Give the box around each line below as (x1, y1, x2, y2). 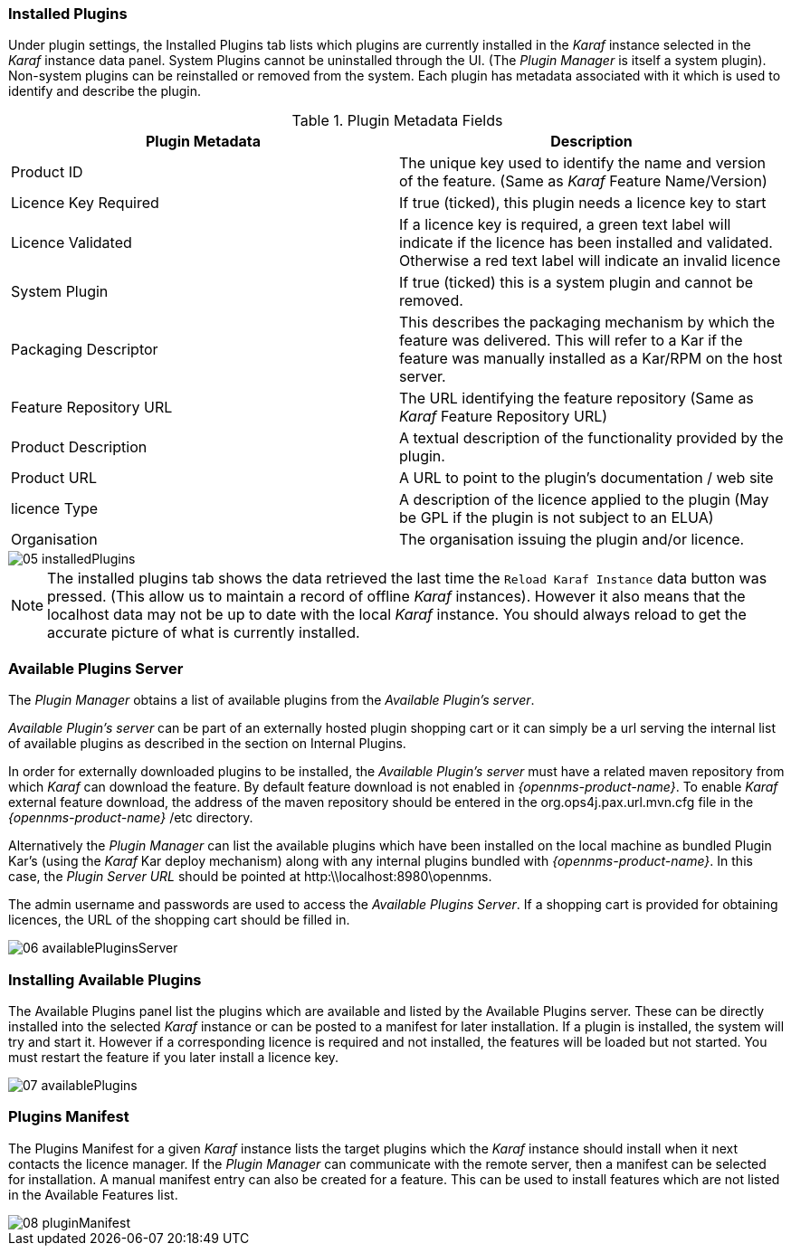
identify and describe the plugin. (8, 83, 202, 100)
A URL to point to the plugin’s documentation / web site (399, 469, 774, 488)
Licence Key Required (11, 194, 159, 213)
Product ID (11, 163, 83, 182)
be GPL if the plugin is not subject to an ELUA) (399, 508, 714, 527)
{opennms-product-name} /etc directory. (8, 810, 253, 826)
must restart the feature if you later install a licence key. (8, 1049, 339, 1065)
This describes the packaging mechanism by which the (399, 313, 776, 332)
